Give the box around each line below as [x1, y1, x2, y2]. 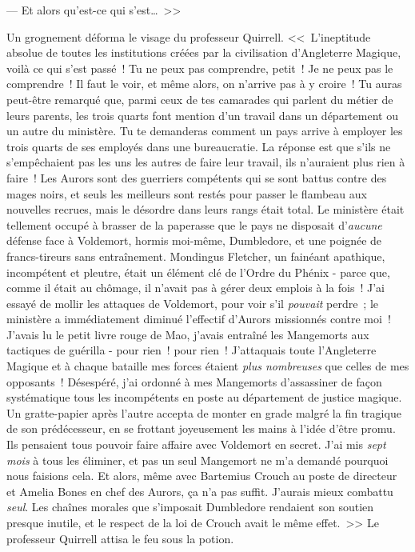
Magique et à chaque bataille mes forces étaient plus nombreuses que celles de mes [6, 358, 409, 374]
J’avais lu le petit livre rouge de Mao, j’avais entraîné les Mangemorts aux [6, 326, 369, 342]
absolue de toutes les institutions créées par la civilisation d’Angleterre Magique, [6, 44, 401, 61]
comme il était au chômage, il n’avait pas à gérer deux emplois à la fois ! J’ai [6, 279, 385, 296]
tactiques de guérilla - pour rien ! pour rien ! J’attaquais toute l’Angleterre [6, 342, 377, 358]
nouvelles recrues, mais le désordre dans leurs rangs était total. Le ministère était [6, 201, 405, 218]
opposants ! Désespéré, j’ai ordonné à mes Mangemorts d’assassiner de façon [6, 373, 382, 390]
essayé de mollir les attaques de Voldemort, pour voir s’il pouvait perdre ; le [6, 294, 379, 311]
